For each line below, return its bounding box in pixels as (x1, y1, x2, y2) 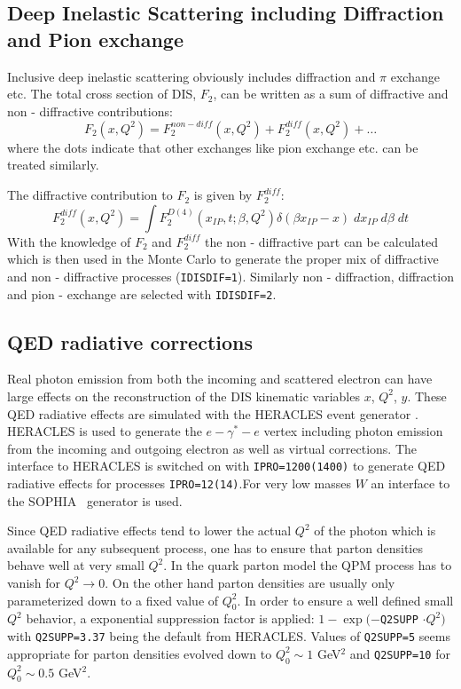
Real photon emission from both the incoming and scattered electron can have (7, 369, 433, 388)
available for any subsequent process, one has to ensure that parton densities (7, 538, 423, 557)
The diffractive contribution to (7, 186, 173, 204)
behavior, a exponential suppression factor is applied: (26, 609, 315, 628)
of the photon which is (314, 521, 436, 540)
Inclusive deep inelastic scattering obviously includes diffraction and (7, 67, 376, 85)
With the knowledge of (7, 232, 131, 250)
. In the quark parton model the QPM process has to (163, 556, 452, 574)
